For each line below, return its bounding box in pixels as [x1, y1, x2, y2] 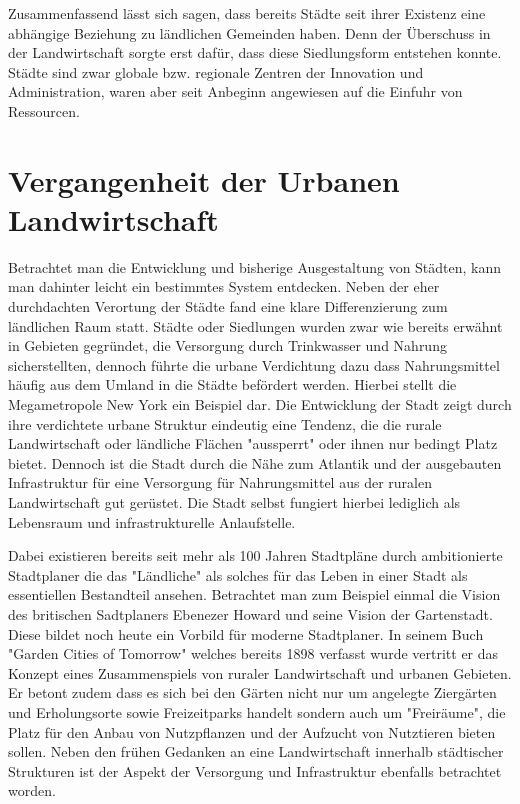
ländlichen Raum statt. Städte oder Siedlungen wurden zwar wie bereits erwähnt [8, 315, 503, 336]
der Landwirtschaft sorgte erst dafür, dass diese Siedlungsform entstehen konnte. [8, 42, 502, 63]
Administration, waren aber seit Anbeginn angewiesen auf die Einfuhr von [8, 81, 463, 102]
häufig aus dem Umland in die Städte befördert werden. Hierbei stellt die [8, 374, 457, 395]
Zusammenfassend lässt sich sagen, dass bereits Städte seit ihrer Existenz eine [8, 3, 486, 23]
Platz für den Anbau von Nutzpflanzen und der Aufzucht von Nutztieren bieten [8, 721, 496, 742]
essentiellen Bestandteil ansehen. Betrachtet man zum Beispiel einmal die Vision [8, 584, 501, 605]
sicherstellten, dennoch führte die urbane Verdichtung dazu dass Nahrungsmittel [8, 354, 500, 375]
